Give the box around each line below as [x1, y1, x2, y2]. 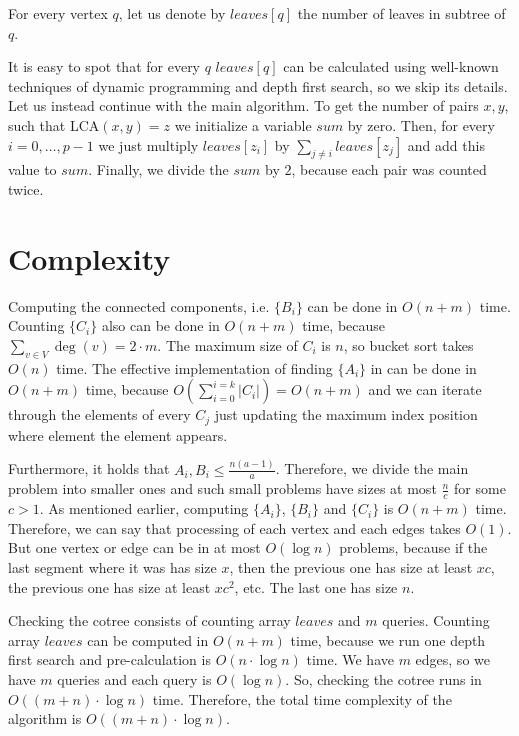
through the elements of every [8, 404, 191, 425]
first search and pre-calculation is [8, 649, 211, 670]
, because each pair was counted [291, 159, 487, 180]
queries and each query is [57, 669, 212, 690]
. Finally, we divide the [88, 159, 229, 180]
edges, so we [415, 649, 490, 670]
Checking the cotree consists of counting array [8, 610, 291, 631]
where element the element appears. [8, 424, 228, 445]
